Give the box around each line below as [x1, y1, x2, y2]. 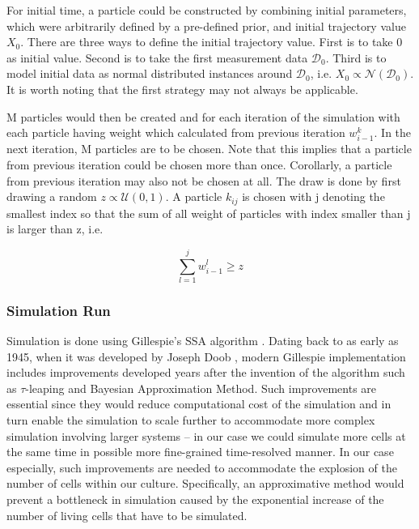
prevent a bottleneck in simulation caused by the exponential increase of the [6, 491, 384, 508]
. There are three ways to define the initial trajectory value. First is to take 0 [20, 33, 403, 50]
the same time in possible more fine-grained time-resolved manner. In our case [6, 443, 394, 460]
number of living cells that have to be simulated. [6, 506, 248, 523]
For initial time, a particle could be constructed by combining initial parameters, [6, 2, 407, 18]
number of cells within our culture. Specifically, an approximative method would [6, 475, 404, 492]
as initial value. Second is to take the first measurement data [6, 49, 308, 66]
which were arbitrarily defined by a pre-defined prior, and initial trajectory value [6, 17, 406, 34]
